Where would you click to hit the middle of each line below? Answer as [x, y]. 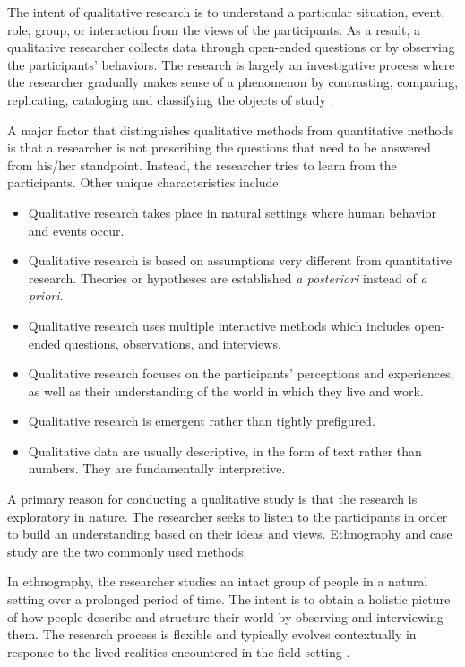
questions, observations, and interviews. [173, 343]
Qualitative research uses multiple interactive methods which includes [220, 325]
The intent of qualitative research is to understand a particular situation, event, [226, 12]
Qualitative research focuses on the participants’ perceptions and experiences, [241, 373]
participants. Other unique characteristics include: [145, 182]
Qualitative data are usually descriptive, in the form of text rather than [225, 450]
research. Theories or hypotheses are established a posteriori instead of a [228, 277]
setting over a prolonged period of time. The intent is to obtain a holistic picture [229, 599]
